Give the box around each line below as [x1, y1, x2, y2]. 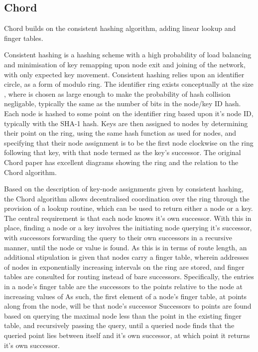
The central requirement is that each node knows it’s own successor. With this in [4, 212, 252, 223]
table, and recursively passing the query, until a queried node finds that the [4, 320, 235, 331]
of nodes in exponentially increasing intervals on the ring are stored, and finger [4, 261, 245, 272]
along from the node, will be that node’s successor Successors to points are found [4, 301, 252, 311]
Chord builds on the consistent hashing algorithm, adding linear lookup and [4, 23, 236, 33]
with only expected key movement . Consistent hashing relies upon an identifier [4, 69, 245, 79]
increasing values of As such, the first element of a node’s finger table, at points [4, 291, 247, 301]
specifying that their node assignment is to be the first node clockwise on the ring [4, 137, 254, 148]
